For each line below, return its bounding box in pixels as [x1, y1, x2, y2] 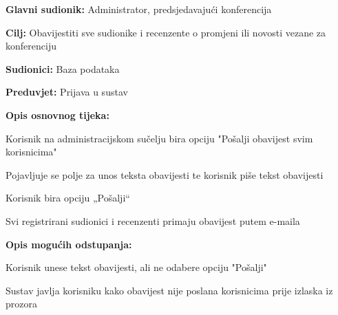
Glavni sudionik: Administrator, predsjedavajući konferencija [6, 2, 272, 16]
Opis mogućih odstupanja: [6, 237, 132, 251]
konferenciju [6, 39, 56, 53]
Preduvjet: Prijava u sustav [6, 85, 128, 99]
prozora [6, 296, 37, 311]
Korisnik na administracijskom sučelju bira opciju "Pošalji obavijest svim [6, 131, 313, 145]
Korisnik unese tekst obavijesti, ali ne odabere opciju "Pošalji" [6, 260, 267, 274]
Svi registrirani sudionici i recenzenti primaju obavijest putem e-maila [6, 213, 300, 228]
